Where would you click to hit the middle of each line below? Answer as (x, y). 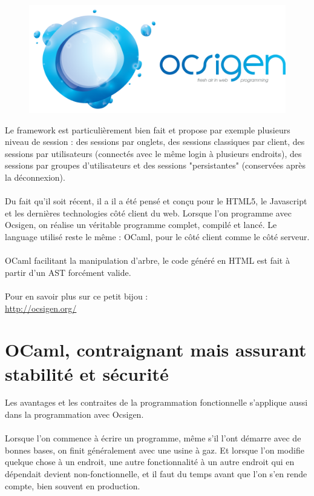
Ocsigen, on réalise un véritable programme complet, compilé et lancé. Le (141, 225)
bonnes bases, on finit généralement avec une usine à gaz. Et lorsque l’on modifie (155, 450)
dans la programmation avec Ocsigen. (74, 414)
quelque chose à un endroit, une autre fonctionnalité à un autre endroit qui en (150, 462)
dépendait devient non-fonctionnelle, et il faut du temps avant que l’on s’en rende (156, 474)
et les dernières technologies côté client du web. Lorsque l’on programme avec (148, 213)
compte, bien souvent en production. (73, 485)
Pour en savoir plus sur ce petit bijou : (77, 296)
